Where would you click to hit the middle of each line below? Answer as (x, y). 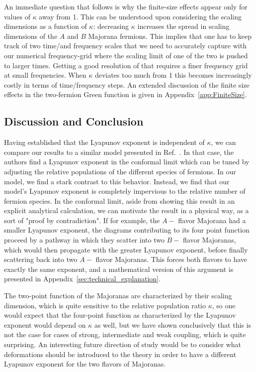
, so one (224, 305)
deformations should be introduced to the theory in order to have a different (120, 354)
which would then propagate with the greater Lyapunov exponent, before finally (126, 249)
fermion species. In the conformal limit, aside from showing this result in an (120, 200)
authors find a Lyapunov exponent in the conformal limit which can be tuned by (127, 162)
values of (17, 16)
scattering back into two (41, 259)
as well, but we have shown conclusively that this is (172, 324)
